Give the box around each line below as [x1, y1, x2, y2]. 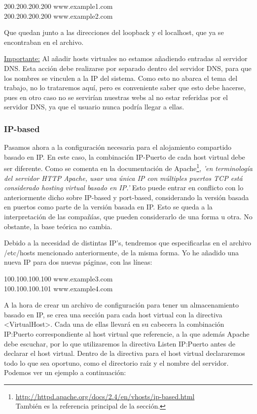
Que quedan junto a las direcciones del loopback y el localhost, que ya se [4, 27, 224, 37]
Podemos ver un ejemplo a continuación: [4, 367, 126, 378]
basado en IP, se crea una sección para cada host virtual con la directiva [4, 309, 222, 319]
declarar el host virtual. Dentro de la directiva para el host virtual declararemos [4, 348, 245, 358]
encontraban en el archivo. [4, 36, 84, 47]
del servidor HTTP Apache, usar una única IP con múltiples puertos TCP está [4, 172, 243, 183]
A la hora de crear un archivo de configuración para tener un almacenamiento [4, 300, 239, 310]
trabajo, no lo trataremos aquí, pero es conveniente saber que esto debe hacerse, [4, 82, 246, 93]
